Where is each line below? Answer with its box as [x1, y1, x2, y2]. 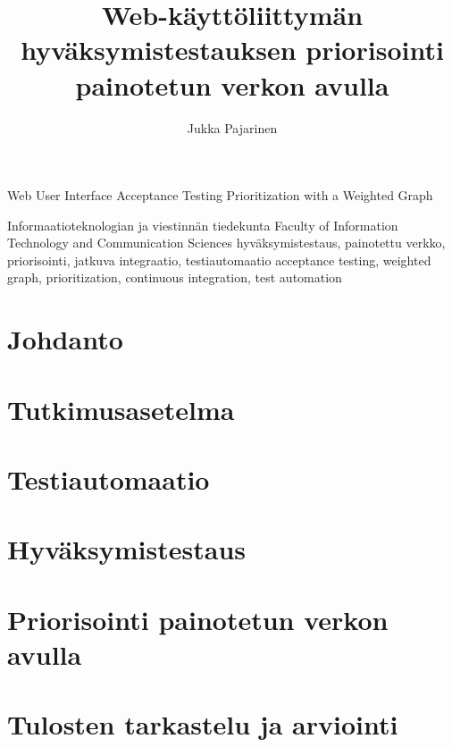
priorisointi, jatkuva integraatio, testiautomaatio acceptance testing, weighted [7, 250, 431, 269]
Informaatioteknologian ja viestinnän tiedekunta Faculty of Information [7, 215, 398, 234]
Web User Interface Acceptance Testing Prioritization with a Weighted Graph [7, 186, 433, 205]
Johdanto [7, 321, 123, 357]
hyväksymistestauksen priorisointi [21, 31, 444, 68]
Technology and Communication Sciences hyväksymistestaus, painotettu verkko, [7, 233, 446, 252]
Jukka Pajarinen [187, 118, 278, 137]
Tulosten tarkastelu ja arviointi [7, 706, 398, 743]
